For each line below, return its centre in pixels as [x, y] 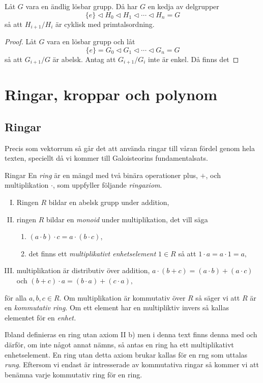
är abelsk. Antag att [84, 59]
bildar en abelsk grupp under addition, [109, 202]
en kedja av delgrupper [183, 6]
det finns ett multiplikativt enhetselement [92, 253]
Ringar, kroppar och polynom [111, 94]
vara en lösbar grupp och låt [91, 41]
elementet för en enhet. [40, 317]
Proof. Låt [21, 41]
